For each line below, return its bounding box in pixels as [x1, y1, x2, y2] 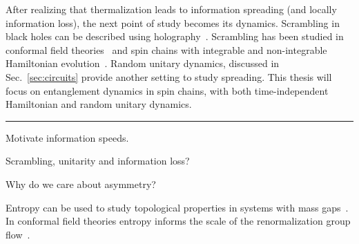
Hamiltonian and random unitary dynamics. [6, 97, 192, 111]
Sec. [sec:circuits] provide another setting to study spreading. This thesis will [6, 69, 332, 84]
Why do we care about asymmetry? [6, 176, 156, 191]
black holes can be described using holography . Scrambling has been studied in [6, 29, 344, 44]
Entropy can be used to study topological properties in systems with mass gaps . [6, 200, 349, 214]
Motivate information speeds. [6, 130, 129, 144]
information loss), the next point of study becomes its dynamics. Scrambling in [6, 15, 340, 30]
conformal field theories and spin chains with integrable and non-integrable [6, 42, 327, 57]
